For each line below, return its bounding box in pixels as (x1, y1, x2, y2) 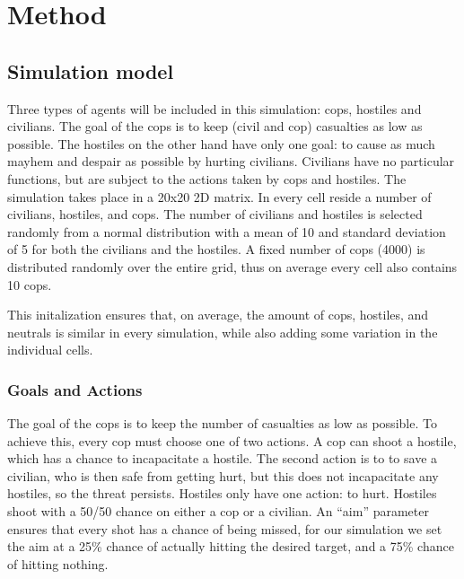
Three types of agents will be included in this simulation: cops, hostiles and (7, 99, 422, 118)
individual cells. (7, 340, 93, 359)
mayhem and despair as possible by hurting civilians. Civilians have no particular (7, 152, 455, 171)
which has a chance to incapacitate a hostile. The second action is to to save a (7, 449, 438, 468)
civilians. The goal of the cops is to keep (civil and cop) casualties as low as (7, 117, 423, 136)
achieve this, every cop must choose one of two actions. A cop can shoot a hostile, (7, 431, 457, 450)
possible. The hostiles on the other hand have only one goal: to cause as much (7, 134, 435, 153)
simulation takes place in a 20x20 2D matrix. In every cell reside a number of (7, 187, 432, 206)
